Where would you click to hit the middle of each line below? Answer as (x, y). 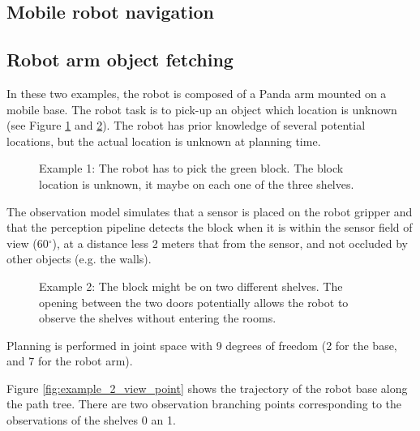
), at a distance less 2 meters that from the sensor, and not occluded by (230, 243)
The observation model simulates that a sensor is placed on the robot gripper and (210, 211)
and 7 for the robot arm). (70, 361)
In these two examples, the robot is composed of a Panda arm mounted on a (197, 93)
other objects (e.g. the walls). (79, 259)
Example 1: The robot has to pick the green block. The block (191, 168)
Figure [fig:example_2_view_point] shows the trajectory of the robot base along (207, 388)
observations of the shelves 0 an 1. (91, 420)
